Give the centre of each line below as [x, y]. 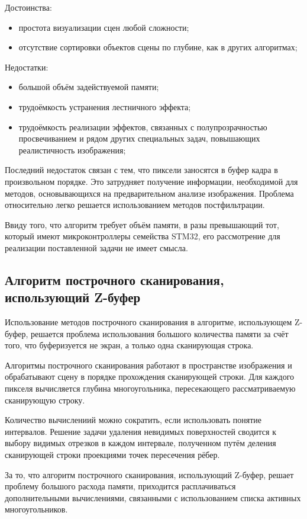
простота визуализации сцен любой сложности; [104, 27]
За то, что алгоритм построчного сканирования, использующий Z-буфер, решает [149, 474]
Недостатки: [27, 67]
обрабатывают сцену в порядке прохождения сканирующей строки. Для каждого [150, 377]
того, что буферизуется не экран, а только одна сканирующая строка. [129, 345]
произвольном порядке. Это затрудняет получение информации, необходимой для [151, 181]
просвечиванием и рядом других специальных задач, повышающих [139, 138]
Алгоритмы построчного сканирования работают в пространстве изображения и [148, 365]
